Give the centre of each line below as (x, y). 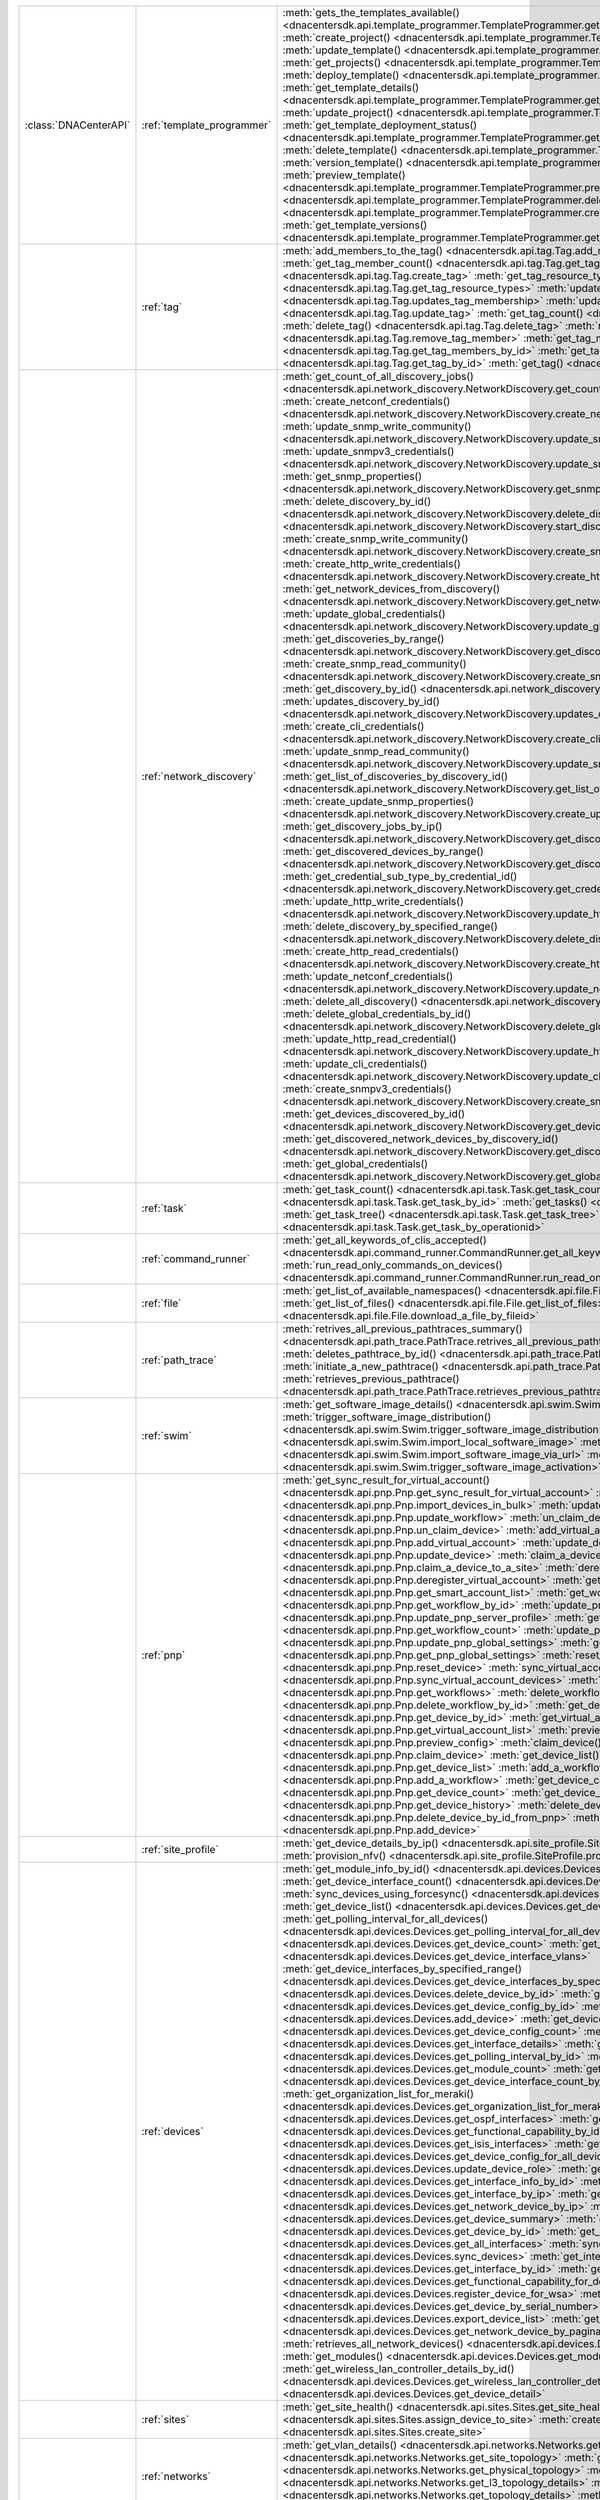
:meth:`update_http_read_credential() (369, 1038)
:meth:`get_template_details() (351, 87)
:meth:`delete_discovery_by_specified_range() (390, 926)
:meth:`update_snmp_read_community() (376, 751)
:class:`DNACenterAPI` (77, 125)
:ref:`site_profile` (180, 1849)
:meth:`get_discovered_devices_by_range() (383, 851)
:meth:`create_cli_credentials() (353, 726)
